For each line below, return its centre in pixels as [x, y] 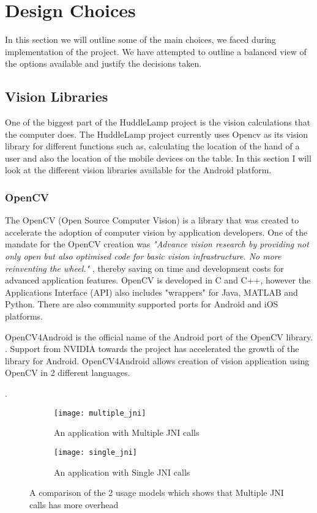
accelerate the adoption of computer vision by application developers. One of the [156, 232]
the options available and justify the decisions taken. [103, 63]
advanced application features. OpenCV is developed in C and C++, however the [158, 280]
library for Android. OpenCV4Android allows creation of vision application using [157, 360]
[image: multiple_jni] [100, 413]
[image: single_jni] [96, 452]
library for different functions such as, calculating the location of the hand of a [152, 146]
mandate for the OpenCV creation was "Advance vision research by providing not [157, 244]
